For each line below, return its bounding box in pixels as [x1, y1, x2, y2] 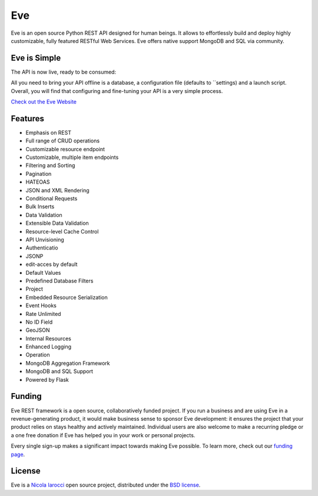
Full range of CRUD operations [25, 137, 100, 144]
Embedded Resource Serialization [25, 294, 108, 301]
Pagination [25, 170, 52, 177]
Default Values [25, 269, 61, 276]
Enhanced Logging [25, 343, 72, 350]
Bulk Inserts [25, 203, 55, 210]
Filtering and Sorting [25, 162, 75, 169]
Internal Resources [25, 335, 72, 342]
